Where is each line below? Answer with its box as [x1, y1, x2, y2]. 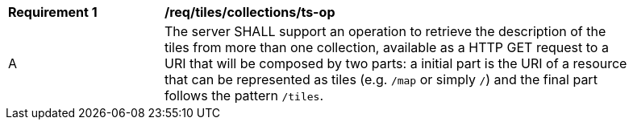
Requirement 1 [8, 4, 98, 20]
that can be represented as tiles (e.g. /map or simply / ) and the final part [164, 71, 598, 87]
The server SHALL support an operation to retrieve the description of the [164, 23, 606, 39]
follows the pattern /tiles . [164, 87, 324, 104]
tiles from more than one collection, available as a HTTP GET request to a [164, 39, 609, 55]
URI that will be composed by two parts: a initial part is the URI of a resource [164, 55, 627, 71]
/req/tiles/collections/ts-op [164, 4, 335, 20]
